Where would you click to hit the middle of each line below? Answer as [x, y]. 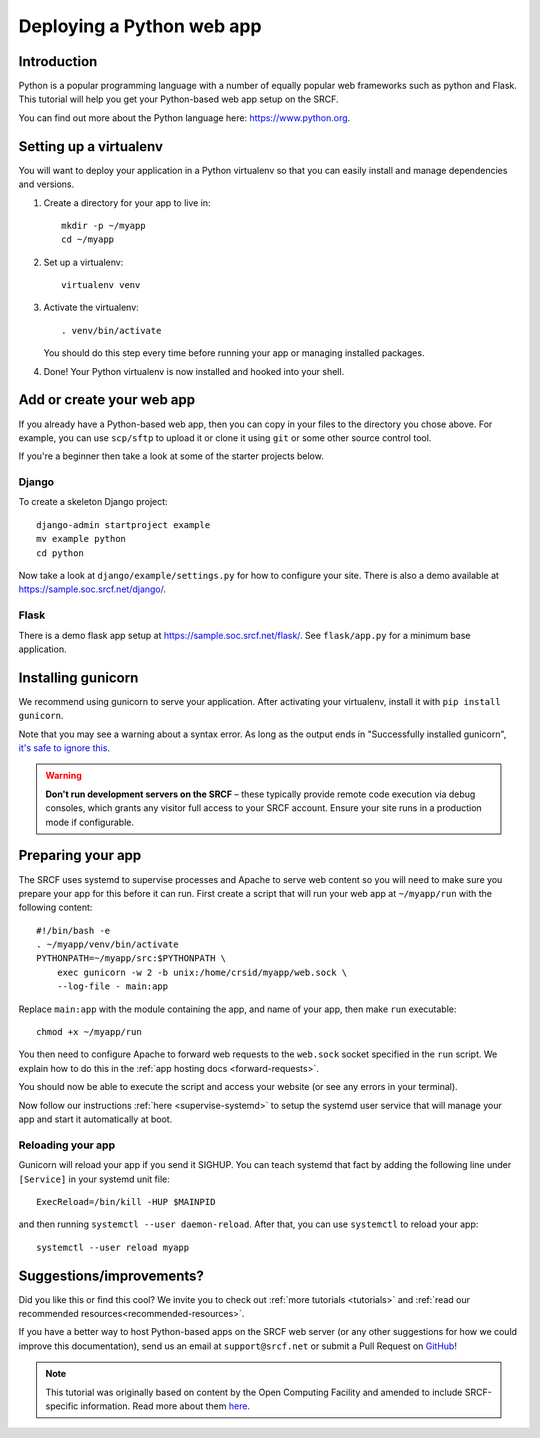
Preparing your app [80, 855]
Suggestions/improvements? [111, 1275]
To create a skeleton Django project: [93, 502]
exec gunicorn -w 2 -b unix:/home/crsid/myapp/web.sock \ [202, 972]
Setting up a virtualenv [91, 146]
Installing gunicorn [78, 677]
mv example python [81, 539]
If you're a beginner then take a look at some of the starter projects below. [171, 456]
